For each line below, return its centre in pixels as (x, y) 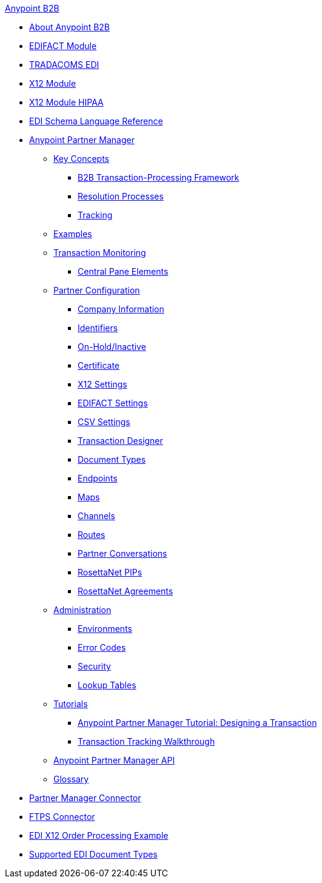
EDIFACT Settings (113, 403)
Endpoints (98, 478)
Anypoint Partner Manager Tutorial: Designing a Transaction (197, 723)
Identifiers (98, 328)
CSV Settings (104, 422)
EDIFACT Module (63, 46)
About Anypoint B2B (70, 27)
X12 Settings (102, 384)
